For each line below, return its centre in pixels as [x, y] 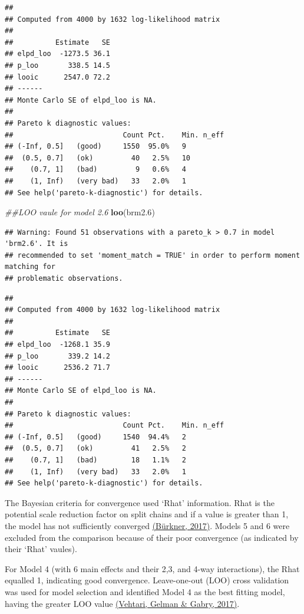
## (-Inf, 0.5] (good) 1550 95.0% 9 [95, 147]
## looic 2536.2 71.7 [57, 368]
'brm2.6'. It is [37, 244]
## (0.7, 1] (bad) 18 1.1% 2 [95, 460]
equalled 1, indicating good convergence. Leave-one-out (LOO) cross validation [147, 580]
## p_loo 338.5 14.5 [57, 65]
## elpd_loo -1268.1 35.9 [57, 345]
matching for [30, 267]
